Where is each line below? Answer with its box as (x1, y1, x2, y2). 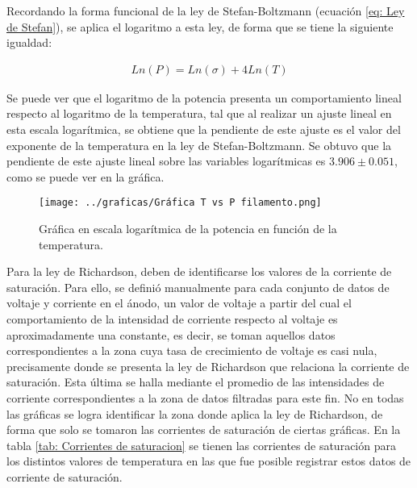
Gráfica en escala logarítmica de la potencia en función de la (39, 220, 337, 237)
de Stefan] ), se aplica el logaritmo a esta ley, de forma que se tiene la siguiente (6, 18, 394, 35)
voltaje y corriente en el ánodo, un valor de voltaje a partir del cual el (6, 294, 352, 311)
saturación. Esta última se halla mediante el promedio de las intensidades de (6, 373, 385, 390)
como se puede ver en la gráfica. (6, 168, 165, 185)
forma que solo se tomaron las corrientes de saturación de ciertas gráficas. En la (6, 421, 401, 438)
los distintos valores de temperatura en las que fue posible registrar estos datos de (6, 453, 411, 469)
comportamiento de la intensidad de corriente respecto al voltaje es (6, 311, 338, 327)
